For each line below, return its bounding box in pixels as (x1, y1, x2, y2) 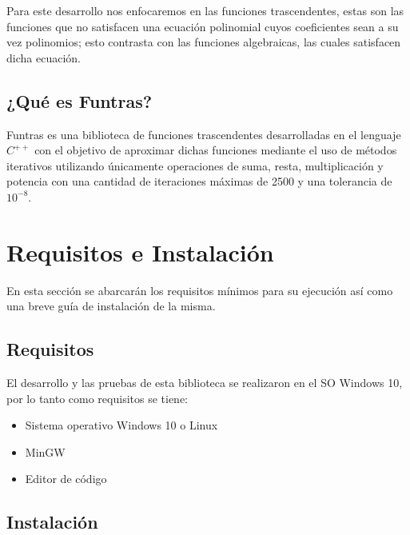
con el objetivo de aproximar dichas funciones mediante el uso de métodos (34, 142, 397, 158)
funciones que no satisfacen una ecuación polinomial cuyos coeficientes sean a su (6, 18, 399, 34)
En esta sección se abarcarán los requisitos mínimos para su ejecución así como (6, 281, 393, 298)
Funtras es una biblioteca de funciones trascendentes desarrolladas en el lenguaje (6, 126, 401, 142)
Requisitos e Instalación (6, 235, 274, 268)
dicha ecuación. (6, 49, 81, 66)
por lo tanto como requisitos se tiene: (6, 389, 189, 406)
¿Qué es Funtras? (6, 88, 153, 113)
